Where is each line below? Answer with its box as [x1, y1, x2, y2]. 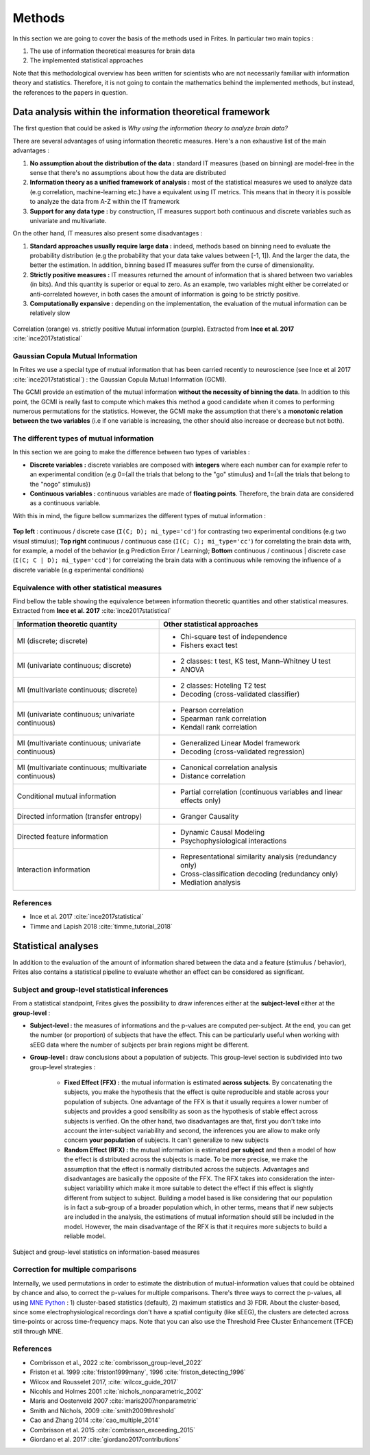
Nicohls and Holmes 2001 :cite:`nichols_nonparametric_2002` [29, 1387, 203, 1396]
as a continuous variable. [29, 499, 101, 507]
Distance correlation [180, 771, 246, 780]
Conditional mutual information [16, 791, 116, 801]
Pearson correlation [180, 705, 244, 714]
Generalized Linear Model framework [180, 738, 301, 747]
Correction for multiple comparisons [12, 1265, 137, 1274]
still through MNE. [12, 1327, 64, 1335]
